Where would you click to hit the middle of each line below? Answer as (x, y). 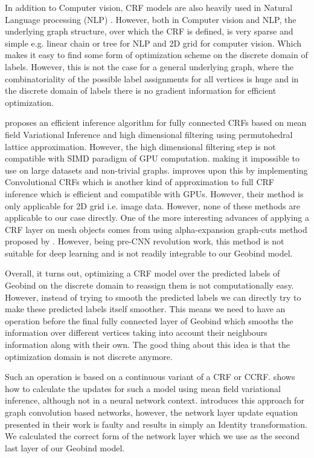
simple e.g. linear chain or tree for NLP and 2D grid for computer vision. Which (153, 43)
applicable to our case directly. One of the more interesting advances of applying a (157, 218)
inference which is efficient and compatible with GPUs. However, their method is (154, 193)
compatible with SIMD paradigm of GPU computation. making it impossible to (152, 158)
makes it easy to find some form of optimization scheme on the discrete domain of (156, 55)
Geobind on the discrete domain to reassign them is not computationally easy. (149, 285)
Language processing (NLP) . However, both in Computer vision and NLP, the (151, 19)
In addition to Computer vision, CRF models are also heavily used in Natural (149, 7)
